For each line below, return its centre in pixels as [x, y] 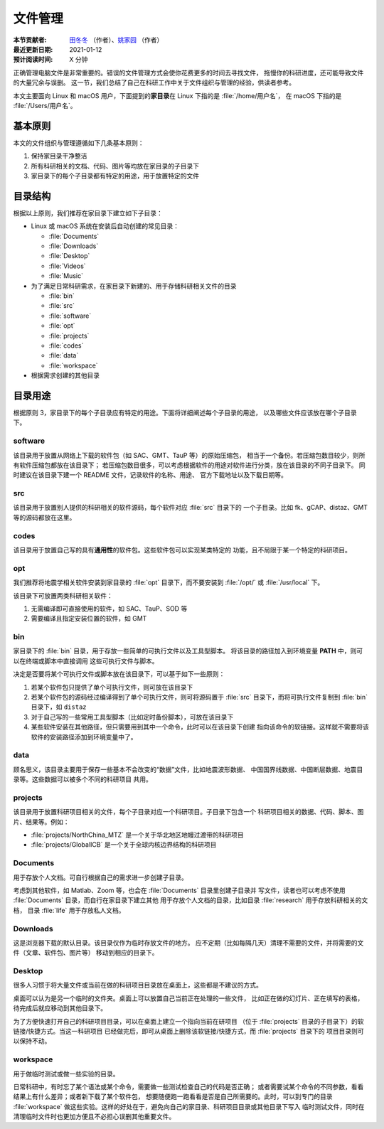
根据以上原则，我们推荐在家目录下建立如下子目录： [88, 213]
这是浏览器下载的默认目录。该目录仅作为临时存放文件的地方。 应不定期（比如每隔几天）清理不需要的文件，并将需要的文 [188, 943]
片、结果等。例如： [41, 822]
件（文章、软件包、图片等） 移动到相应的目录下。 [86, 953]
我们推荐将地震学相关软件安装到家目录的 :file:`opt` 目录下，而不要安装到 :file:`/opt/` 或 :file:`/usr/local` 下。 [169, 582]
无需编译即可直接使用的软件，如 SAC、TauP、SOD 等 [109, 609]
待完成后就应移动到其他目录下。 [60, 1008]
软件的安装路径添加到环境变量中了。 [84, 737]
